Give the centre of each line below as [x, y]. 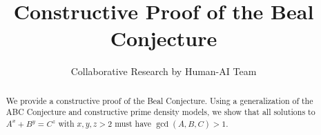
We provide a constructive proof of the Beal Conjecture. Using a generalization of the [159, 100]
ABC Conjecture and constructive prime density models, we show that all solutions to [160, 112]
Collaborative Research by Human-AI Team [164, 71]
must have [133, 124]
